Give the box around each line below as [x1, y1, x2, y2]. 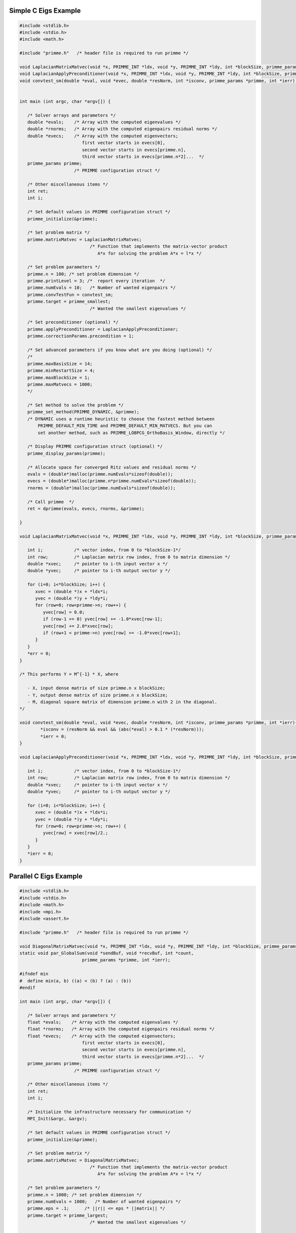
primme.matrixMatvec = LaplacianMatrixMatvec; [27, 237, 142, 242]
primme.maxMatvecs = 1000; [27, 381, 93, 387]
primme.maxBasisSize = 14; [27, 361, 93, 366]
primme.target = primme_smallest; [27, 299, 111, 304]
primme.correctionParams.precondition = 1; [27, 333, 134, 339]
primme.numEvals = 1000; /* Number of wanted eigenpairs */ [27, 1199, 181, 1204]
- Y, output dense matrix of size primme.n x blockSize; [27, 692, 168, 698]
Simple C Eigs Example [9, 6, 81, 15]
